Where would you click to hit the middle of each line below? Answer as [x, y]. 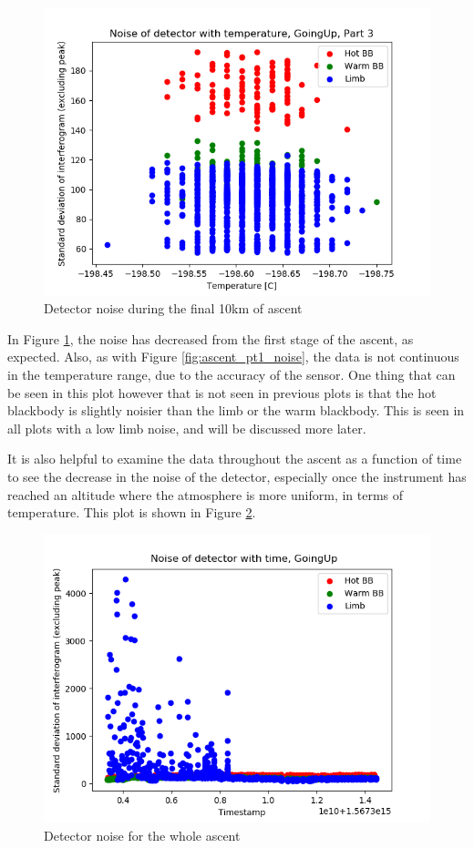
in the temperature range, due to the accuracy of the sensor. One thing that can [232, 375]
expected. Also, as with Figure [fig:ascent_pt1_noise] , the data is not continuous [233, 357]
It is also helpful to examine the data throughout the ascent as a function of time [235, 459]
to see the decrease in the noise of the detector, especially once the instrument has [237, 477]
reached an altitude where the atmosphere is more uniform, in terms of [206, 494]
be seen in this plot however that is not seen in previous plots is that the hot [222, 392]
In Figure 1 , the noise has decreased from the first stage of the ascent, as [211, 338]
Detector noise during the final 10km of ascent [173, 308]
